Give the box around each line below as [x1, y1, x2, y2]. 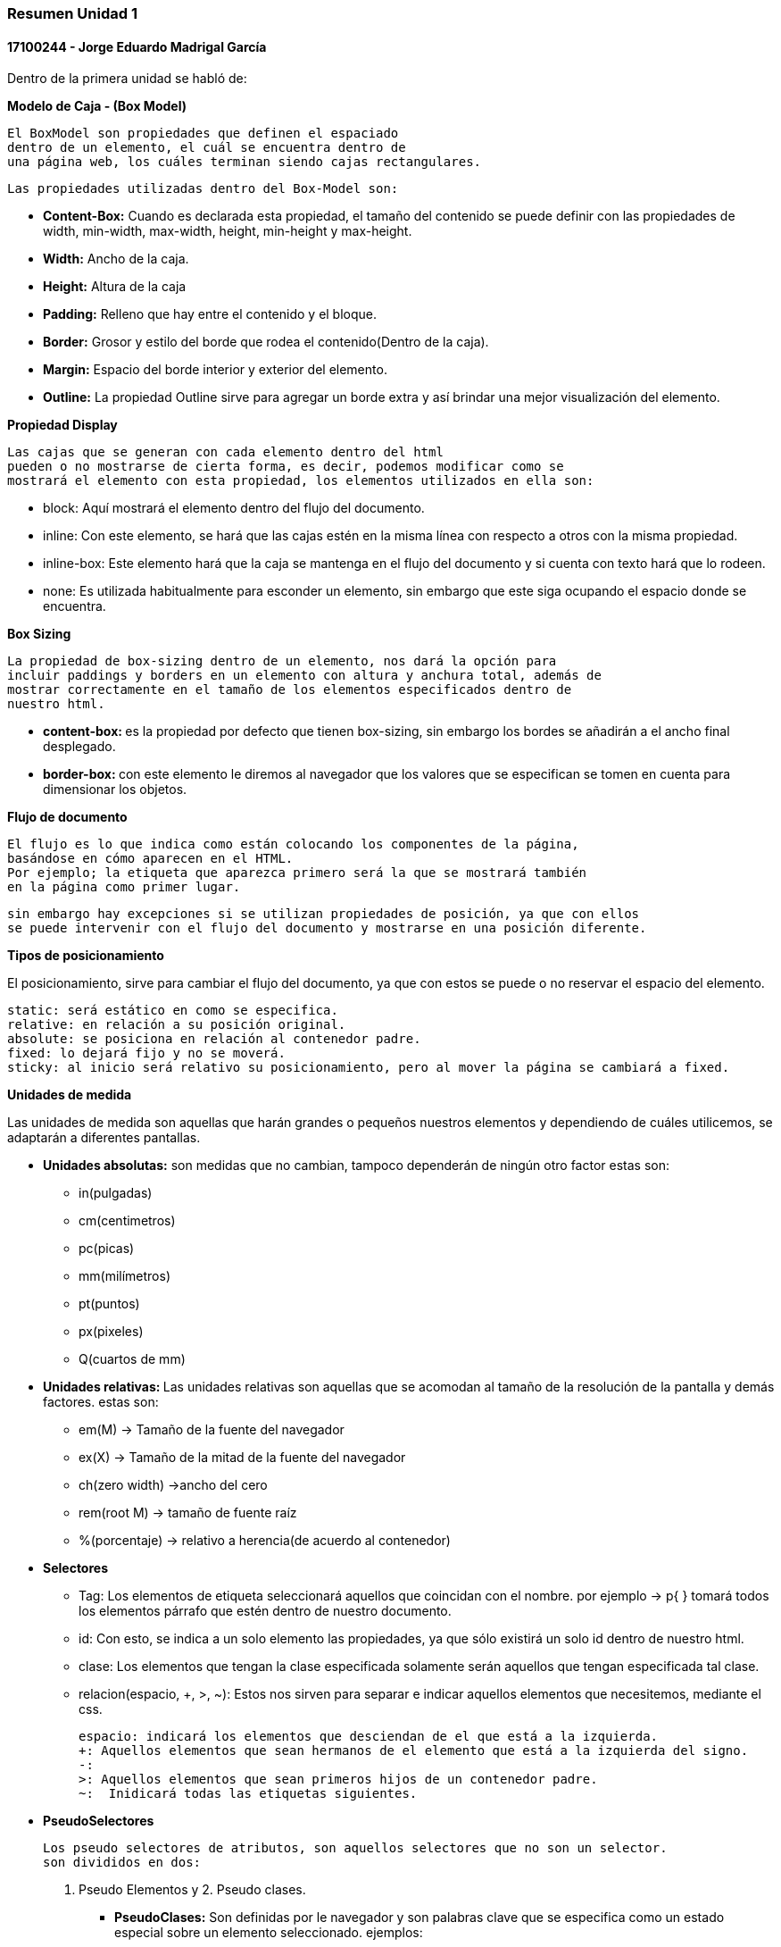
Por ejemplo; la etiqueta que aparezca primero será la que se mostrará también [7, 865, 587, 881]
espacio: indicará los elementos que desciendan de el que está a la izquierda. [79, 1729, 659, 1744]
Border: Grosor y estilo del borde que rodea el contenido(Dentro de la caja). [43, 334, 489, 350]
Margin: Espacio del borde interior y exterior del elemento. [43, 362, 387, 378]
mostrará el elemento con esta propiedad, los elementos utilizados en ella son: [7, 473, 594, 489]
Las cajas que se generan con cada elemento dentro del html [7, 445, 444, 460]
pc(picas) [79, 1241, 135, 1257]
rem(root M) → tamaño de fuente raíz [79, 1505, 297, 1521]
